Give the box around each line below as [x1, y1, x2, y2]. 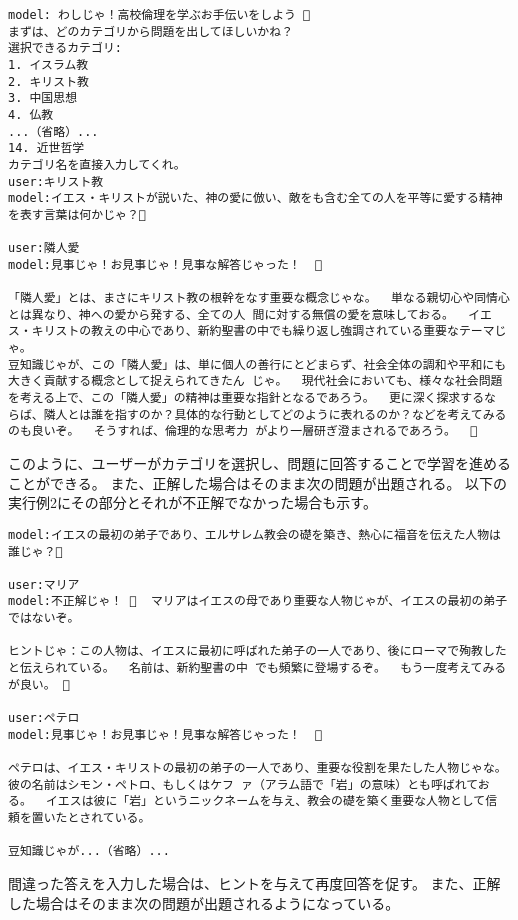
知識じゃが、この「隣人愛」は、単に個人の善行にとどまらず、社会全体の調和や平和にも [19, 357, 507, 372]
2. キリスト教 [8, 74, 89, 89]
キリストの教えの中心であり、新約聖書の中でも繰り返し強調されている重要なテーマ [31, 324, 495, 339]
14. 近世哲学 [8, 141, 85, 156]
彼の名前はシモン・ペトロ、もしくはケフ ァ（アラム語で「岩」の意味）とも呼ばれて [8, 777, 478, 792]
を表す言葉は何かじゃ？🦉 [8, 207, 146, 222]
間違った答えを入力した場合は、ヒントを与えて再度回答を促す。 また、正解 [8, 872, 501, 893]
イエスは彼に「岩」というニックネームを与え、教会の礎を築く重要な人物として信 [46, 794, 498, 809]
